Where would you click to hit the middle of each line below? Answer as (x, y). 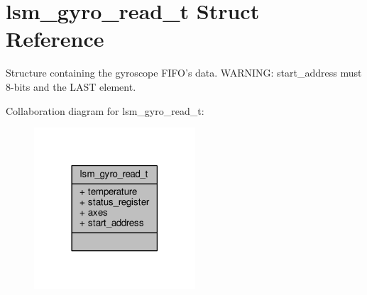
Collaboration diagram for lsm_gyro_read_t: (105, 110)
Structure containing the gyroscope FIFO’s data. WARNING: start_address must (184, 73)
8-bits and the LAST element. (71, 86)
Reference (55, 39)
